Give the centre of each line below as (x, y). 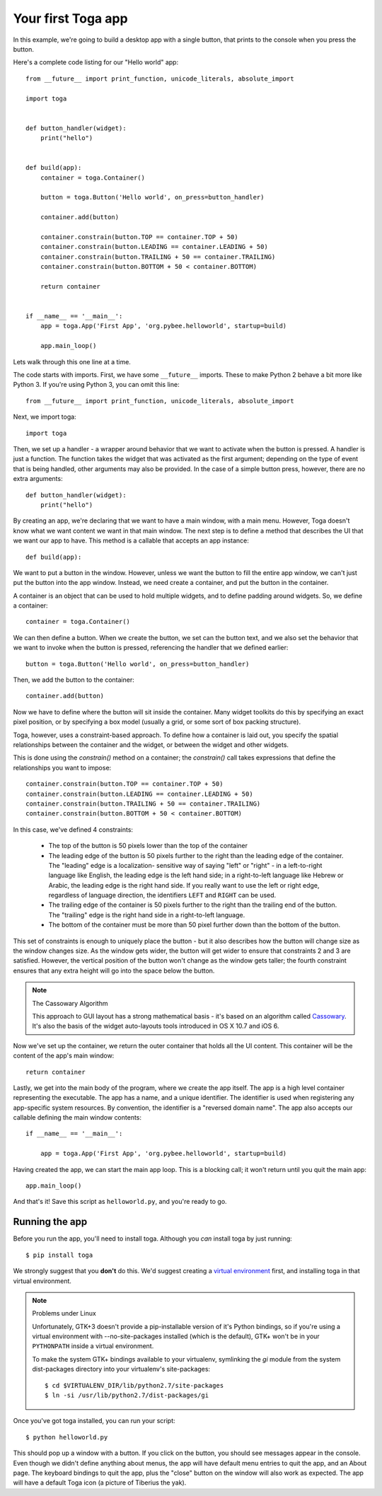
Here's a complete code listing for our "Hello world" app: (96, 62)
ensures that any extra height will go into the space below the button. (114, 970)
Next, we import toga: (45, 417)
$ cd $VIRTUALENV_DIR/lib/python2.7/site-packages (134, 1385)
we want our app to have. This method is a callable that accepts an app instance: (131, 540)
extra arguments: (38, 479)
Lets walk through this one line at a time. (72, 361)
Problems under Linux (64, 1314)
